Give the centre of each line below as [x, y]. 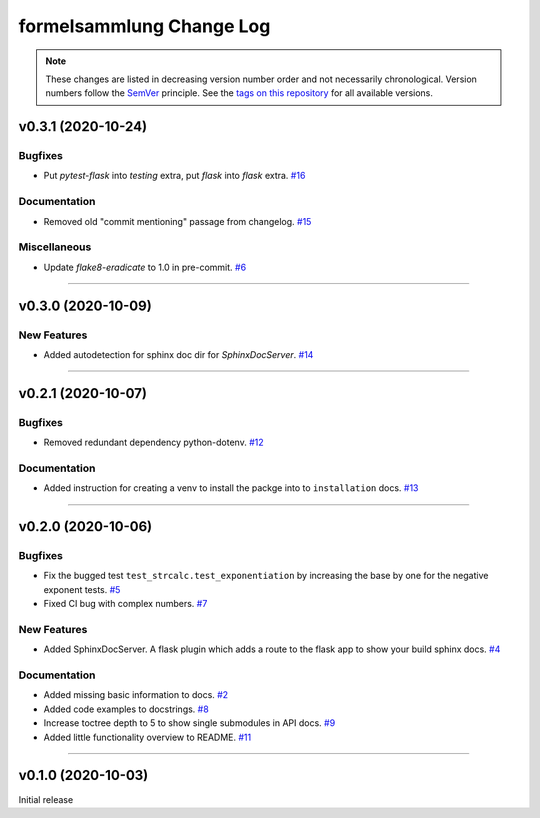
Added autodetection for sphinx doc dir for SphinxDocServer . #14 [178, 354]
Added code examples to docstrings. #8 [126, 709]
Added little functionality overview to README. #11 [147, 737]
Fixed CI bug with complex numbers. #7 [125, 604]
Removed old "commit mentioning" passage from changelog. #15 [177, 221]
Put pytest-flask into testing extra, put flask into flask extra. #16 [174, 176]
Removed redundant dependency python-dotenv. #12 [153, 442]
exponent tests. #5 [82, 589]
